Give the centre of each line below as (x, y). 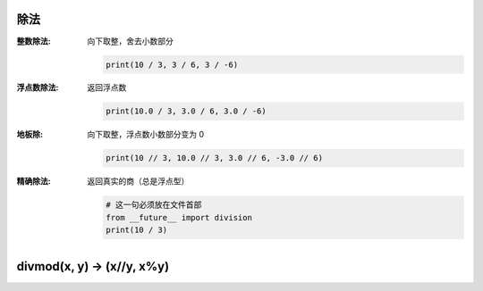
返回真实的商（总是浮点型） (138, 181)
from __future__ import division (179, 217)
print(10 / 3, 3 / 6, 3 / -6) (172, 64)
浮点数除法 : (38, 87)
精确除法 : (34, 181)
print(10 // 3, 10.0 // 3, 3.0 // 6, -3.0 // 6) (215, 158)
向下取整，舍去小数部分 (130, 41)
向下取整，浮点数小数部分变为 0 (146, 135)
